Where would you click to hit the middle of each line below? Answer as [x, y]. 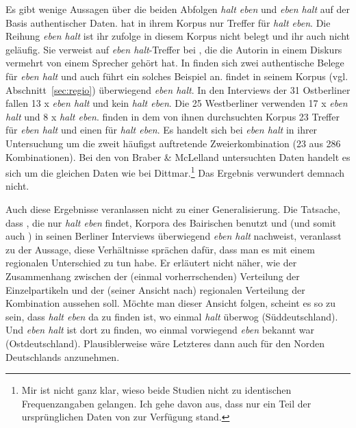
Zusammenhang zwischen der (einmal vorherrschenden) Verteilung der [153, 276]
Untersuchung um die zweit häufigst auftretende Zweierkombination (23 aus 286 [173, 143]
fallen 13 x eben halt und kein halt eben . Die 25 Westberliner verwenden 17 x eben [177, 103]
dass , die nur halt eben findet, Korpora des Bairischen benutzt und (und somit [171, 222]
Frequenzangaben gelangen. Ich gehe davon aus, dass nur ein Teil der [166, 403]
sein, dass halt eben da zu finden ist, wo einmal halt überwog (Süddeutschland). [172, 316]
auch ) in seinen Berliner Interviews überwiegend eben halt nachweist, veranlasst [174, 236]
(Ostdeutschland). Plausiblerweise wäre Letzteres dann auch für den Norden [165, 343]
